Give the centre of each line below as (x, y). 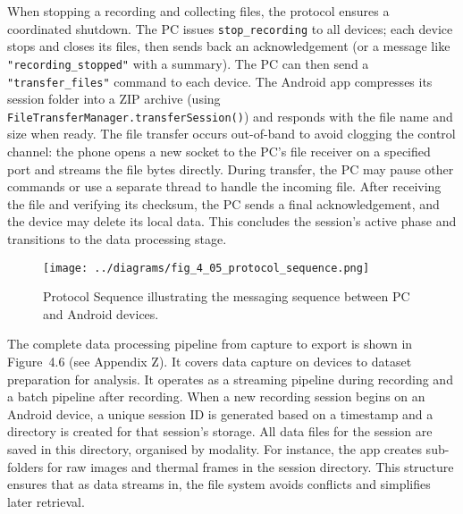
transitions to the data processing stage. (117, 238)
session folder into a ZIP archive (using (114, 99)
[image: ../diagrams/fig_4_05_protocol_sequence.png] (206, 268)
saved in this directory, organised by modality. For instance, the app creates (215, 448)
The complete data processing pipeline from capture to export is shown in (210, 344)
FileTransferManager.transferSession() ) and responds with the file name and (230, 116)
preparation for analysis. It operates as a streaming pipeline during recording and (230, 379)
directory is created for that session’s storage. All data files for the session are (220, 431)
